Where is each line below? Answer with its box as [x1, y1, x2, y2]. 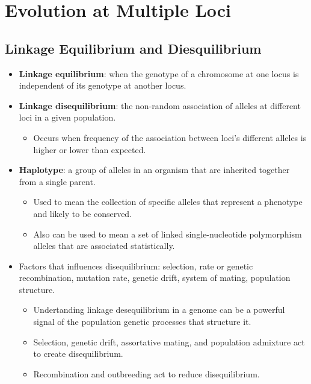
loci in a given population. [19, 111, 116, 124]
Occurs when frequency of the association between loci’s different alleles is [33, 131, 307, 143]
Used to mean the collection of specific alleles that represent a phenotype [33, 195, 303, 208]
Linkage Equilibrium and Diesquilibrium [5, 39, 262, 57]
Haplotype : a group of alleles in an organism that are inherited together [19, 163, 290, 176]
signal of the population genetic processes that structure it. [33, 315, 251, 328]
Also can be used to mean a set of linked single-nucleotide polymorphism [33, 227, 302, 240]
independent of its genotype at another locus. [19, 79, 186, 92]
